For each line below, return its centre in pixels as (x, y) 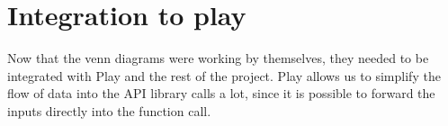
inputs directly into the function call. (109, 110)
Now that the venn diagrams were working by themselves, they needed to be (218, 58)
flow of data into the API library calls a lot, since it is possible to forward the (221, 93)
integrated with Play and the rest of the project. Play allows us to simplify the (224, 75)
